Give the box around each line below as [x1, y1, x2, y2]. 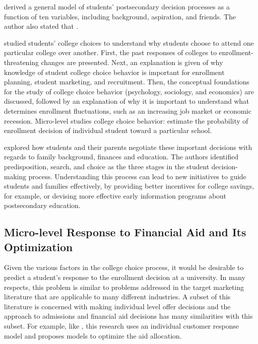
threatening [4, 57, 39, 67]
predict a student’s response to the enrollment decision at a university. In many [4, 272, 246, 282]
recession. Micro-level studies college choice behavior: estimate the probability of [4, 115, 249, 126]
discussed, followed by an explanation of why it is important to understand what [4, 96, 250, 106]
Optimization [4, 239, 73, 254]
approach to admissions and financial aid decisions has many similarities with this [4, 311, 253, 321]
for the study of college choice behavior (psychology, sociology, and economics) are [4, 86, 254, 96]
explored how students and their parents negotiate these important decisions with [4, 141, 252, 152]
